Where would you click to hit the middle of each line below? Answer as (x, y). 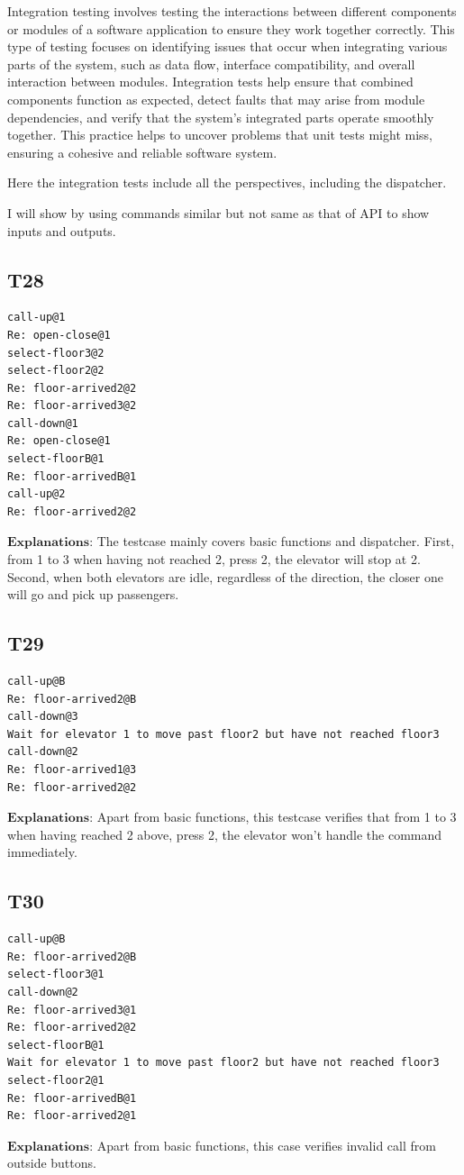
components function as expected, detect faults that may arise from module (216, 99)
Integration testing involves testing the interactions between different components (232, 11)
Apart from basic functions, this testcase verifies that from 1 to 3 (277, 817)
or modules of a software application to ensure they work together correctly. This (231, 28)
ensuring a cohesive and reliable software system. (142, 152)
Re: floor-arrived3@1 (72, 1010)
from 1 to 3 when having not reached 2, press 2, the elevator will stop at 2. (214, 559)
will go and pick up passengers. (93, 594)
